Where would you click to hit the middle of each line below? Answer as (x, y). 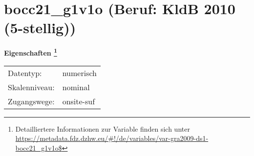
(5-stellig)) (40, 28)
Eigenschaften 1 (31, 52)
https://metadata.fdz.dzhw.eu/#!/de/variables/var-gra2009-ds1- (112, 138)
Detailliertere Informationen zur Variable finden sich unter (103, 128)
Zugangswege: (31, 101)
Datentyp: (25, 73)
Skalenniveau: (31, 87)
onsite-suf (79, 101)
